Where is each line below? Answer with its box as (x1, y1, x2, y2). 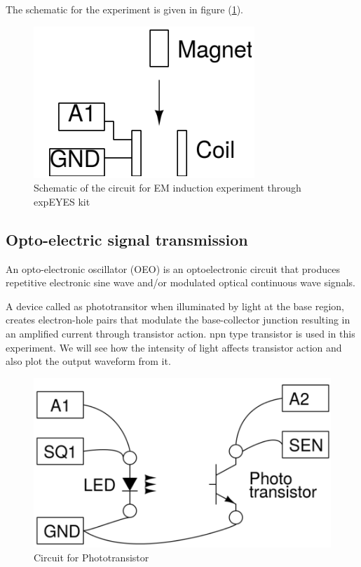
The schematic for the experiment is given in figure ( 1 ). (6, 2, 243, 16)
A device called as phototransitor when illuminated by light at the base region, (6, 298, 344, 313)
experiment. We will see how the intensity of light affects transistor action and (6, 340, 342, 354)
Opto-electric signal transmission (6, 228, 248, 250)
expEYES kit (34, 194, 90, 208)
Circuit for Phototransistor (34, 549, 149, 564)
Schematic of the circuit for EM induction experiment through (34, 180, 301, 195)
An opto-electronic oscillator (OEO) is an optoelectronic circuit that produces (6, 261, 341, 276)
